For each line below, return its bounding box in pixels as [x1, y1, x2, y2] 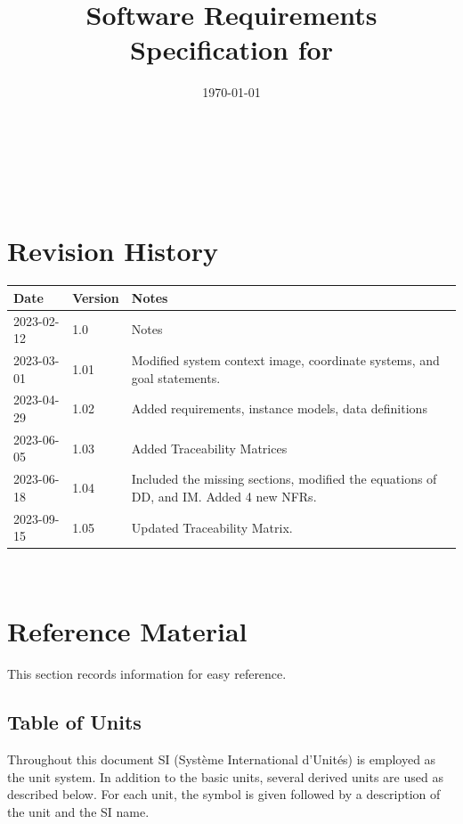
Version [72, 288, 119, 306]
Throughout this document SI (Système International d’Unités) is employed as [7, 749, 436, 768]
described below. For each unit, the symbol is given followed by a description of [7, 785, 441, 804]
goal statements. [131, 368, 221, 387]
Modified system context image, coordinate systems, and [131, 351, 440, 369]
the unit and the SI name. [7, 802, 150, 820]
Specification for [130, 31, 333, 68]
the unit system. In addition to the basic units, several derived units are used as [7, 767, 443, 786]
